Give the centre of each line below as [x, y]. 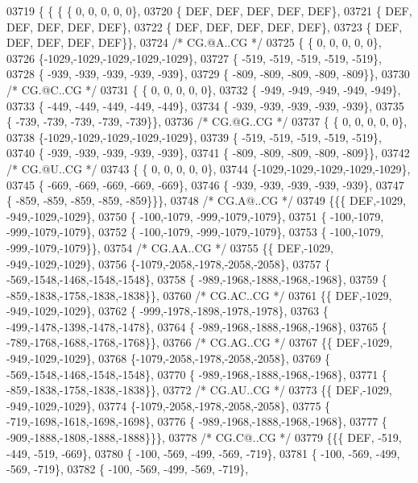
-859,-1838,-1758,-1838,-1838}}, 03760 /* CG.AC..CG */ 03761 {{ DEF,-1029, [199, 295]
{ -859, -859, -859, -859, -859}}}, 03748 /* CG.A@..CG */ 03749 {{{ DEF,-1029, [206, 200]
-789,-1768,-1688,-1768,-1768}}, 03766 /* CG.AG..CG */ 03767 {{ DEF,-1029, [200, 342]
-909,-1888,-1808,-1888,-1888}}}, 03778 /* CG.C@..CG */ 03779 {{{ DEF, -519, [204, 437]
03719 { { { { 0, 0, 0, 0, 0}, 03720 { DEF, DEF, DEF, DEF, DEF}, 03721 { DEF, [209, 10]
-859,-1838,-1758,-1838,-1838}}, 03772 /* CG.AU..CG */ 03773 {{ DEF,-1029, [199, 390]
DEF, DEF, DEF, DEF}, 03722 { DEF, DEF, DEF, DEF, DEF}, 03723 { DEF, [205, 26]
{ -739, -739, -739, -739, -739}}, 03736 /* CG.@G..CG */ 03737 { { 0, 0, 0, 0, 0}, [207, 121]
